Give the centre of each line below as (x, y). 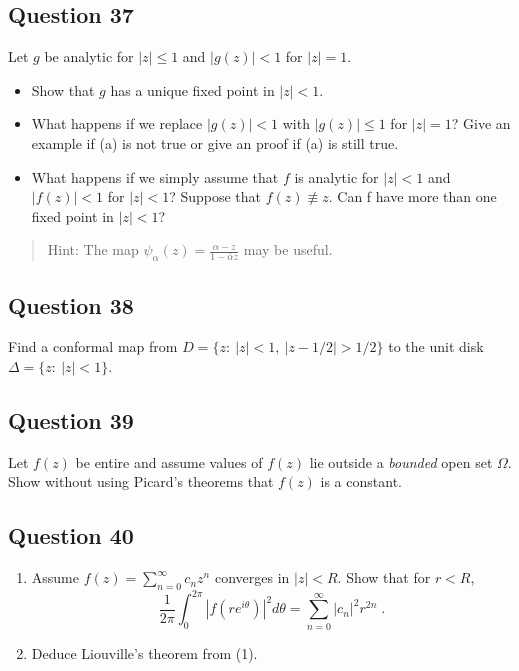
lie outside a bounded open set (401, 461)
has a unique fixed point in (192, 89)
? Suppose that (215, 196)
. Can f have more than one (412, 196)
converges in (252, 577)
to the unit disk (436, 346)
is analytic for (336, 176)
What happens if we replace (117, 123)
